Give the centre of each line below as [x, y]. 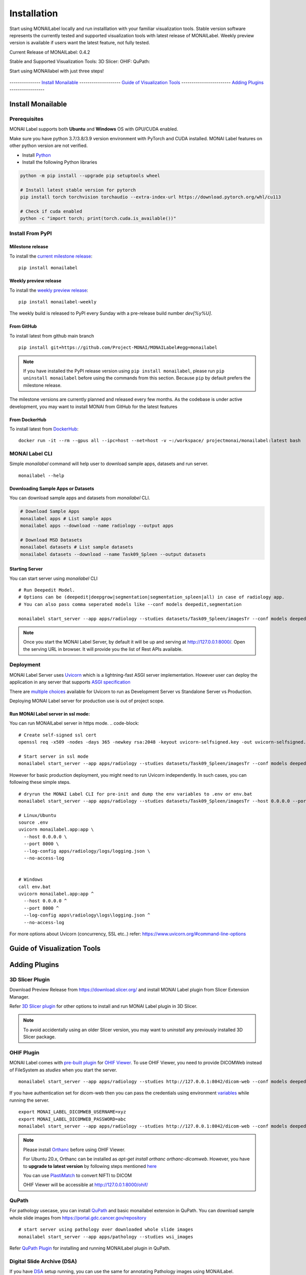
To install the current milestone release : [51, 256]
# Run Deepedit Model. [47, 590]
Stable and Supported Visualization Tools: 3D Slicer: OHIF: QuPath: [80, 62]
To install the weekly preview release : [49, 290]
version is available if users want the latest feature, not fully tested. [80, 43]
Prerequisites [26, 119]
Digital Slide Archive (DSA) [43, 1261]
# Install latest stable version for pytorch [78, 190]
